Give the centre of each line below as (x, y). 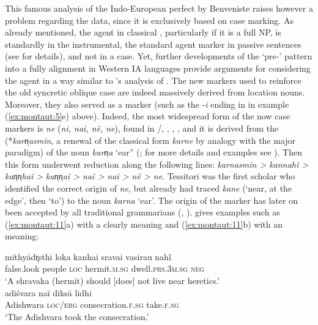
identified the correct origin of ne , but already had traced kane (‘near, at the (149, 188)
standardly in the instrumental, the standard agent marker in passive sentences (153, 44)
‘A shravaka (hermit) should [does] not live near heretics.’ (113, 281)
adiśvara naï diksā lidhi (48, 292)
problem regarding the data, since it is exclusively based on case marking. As (149, 20)
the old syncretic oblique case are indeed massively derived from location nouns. (155, 92)
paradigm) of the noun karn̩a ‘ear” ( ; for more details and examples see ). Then (153, 152)
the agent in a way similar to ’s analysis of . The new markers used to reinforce (153, 80)
